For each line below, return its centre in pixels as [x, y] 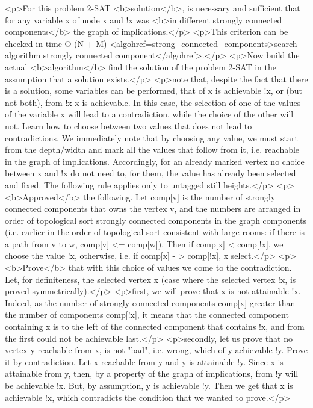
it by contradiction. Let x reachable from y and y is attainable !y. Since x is [144, 361]
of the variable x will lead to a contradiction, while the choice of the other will [149, 114]
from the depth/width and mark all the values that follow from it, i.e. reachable [152, 150]
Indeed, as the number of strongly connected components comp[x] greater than [150, 302]
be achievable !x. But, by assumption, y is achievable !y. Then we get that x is [149, 385]
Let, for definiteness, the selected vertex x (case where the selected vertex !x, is [150, 279]
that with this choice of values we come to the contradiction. [180, 267]
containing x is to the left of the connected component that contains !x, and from [155, 326]
